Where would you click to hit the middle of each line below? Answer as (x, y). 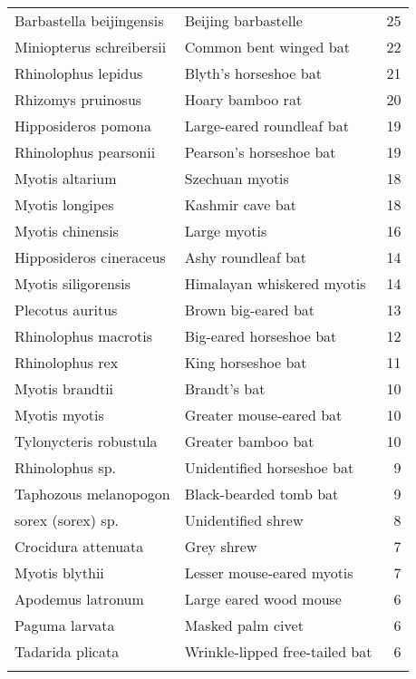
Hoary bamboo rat (243, 99)
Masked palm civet (244, 625)
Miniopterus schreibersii (91, 47)
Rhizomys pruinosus (78, 99)
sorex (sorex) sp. (67, 520)
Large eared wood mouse (263, 599)
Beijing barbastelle (243, 20)
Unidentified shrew (244, 520)
